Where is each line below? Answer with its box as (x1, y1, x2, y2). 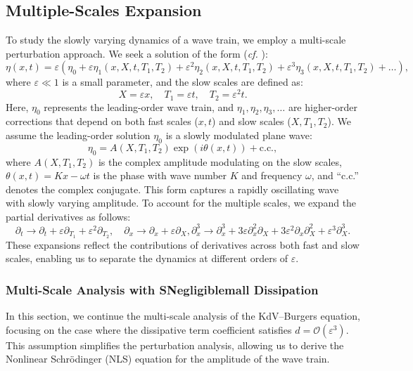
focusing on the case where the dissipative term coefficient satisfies (6, 322, 292, 337)
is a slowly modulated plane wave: (165, 127, 312, 142)
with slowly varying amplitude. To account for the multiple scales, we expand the (6, 195, 357, 210)
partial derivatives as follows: (6, 209, 131, 223)
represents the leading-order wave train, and (44, 99, 234, 114)
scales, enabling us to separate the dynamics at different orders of (6, 251, 288, 266)
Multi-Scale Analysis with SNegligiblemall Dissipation (6, 280, 319, 298)
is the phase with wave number (93, 168, 227, 183)
